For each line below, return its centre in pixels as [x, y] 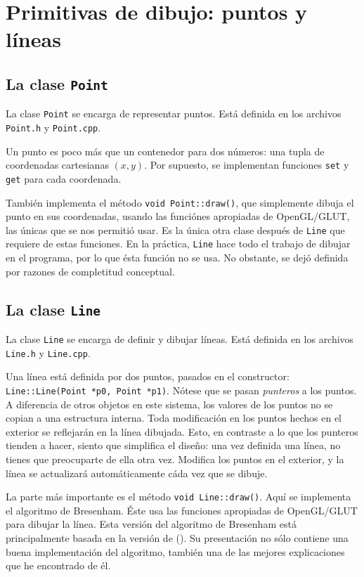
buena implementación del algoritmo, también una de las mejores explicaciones [175, 551]
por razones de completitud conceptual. [90, 271]
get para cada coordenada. [64, 178]
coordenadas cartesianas [57, 165]
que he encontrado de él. [58, 565]
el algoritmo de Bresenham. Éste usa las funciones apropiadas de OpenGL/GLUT [182, 510]
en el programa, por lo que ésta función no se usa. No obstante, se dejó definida [177, 258]
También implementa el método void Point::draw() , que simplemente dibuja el [180, 202]
